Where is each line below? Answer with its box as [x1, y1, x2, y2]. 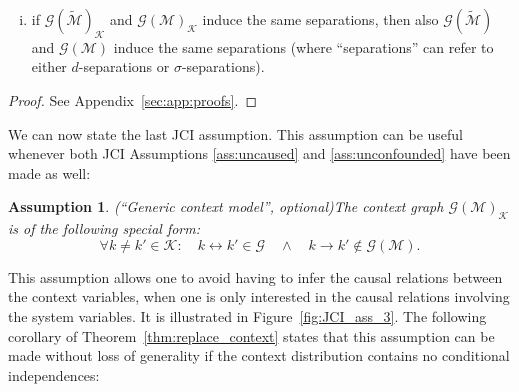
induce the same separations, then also [202, 9, 439, 29]
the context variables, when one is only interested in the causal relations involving [8, 286, 510, 307]
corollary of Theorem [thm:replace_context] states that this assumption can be [8, 325, 495, 346]
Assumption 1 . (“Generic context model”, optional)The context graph [8, 196, 444, 217]
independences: [8, 364, 100, 385]
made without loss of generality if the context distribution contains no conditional [8, 345, 510, 366]
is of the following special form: [8, 218, 201, 239]
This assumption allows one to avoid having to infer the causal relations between [8, 266, 503, 287]
